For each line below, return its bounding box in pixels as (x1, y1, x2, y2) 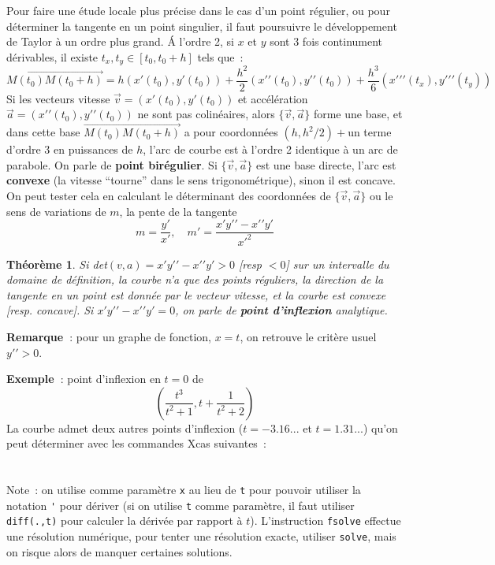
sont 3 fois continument (270, 33, 383, 50)
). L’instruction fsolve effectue (250, 512, 401, 529)
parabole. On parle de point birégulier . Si (6, 156, 218, 173)
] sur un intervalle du (285, 255, 389, 272)
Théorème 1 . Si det (6, 255, 107, 272)
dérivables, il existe (6, 48, 99, 65)
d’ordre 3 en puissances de (6, 141, 133, 158)
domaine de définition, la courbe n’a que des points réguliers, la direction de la (6, 271, 384, 288)
